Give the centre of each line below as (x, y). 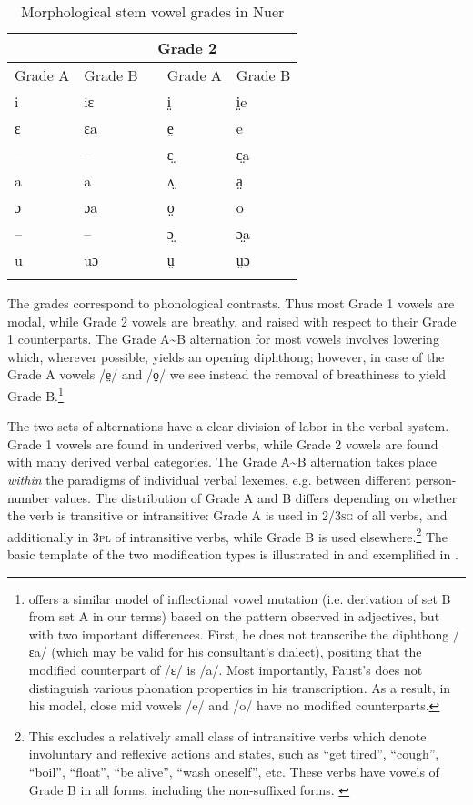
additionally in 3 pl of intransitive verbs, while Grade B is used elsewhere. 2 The (228, 535)
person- (436, 479)
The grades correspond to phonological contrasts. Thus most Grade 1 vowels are (231, 303)
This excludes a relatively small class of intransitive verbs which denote (227, 735)
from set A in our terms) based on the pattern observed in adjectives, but (234, 616)
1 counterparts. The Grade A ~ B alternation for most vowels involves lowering (223, 339)
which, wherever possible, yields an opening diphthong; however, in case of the (226, 356)
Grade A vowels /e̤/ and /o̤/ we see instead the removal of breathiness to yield (226, 374)
